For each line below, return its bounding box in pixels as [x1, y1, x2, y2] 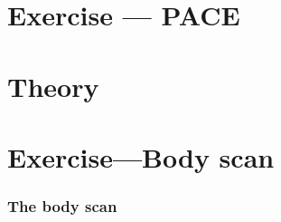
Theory [7, 67, 99, 104]
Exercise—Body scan [7, 138, 275, 175]
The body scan [7, 195, 117, 217]
